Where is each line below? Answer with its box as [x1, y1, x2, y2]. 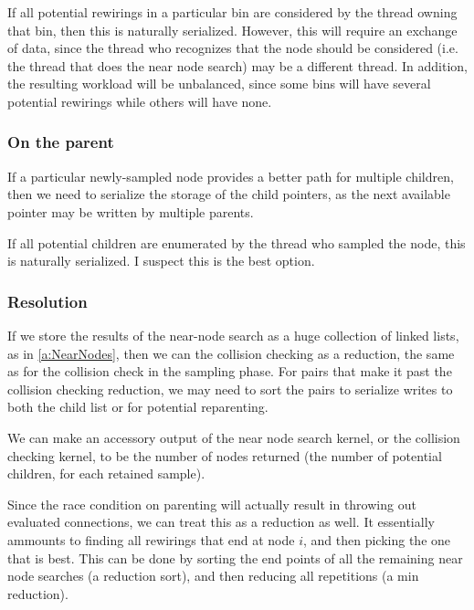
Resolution [7, 289, 88, 312]
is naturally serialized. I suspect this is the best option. [7, 251, 315, 270]
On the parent [7, 131, 114, 153]
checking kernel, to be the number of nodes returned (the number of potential [7, 446, 442, 465]
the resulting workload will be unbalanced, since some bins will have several [7, 74, 431, 93]
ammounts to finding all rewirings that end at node [7, 530, 295, 549]
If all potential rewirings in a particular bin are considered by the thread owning [7, 3, 458, 21]
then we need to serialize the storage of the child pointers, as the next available [7, 184, 450, 204]
